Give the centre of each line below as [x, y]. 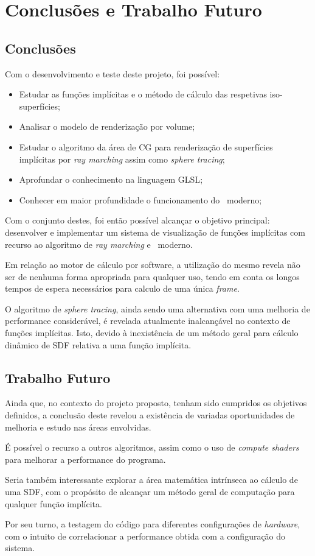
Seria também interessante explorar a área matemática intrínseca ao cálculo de [151, 480]
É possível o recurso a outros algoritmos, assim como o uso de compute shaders [152, 447]
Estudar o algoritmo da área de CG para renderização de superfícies [146, 146]
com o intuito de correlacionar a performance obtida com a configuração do [145, 536]
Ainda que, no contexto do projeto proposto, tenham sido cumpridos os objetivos [156, 403]
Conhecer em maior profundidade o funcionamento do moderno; [140, 199]
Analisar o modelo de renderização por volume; [107, 126]
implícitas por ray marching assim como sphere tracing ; [122, 159]
